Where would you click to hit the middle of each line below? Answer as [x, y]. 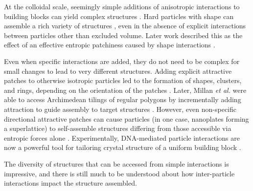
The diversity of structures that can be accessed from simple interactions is [116, 163]
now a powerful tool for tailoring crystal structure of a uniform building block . [123, 147]
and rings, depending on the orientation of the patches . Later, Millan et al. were [125, 90]
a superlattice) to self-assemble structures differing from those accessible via [118, 128]
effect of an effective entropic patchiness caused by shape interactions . [110, 45]
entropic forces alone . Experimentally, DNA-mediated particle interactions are [122, 138]
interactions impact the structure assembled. [70, 183]
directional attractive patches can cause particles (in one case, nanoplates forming [126, 118]
